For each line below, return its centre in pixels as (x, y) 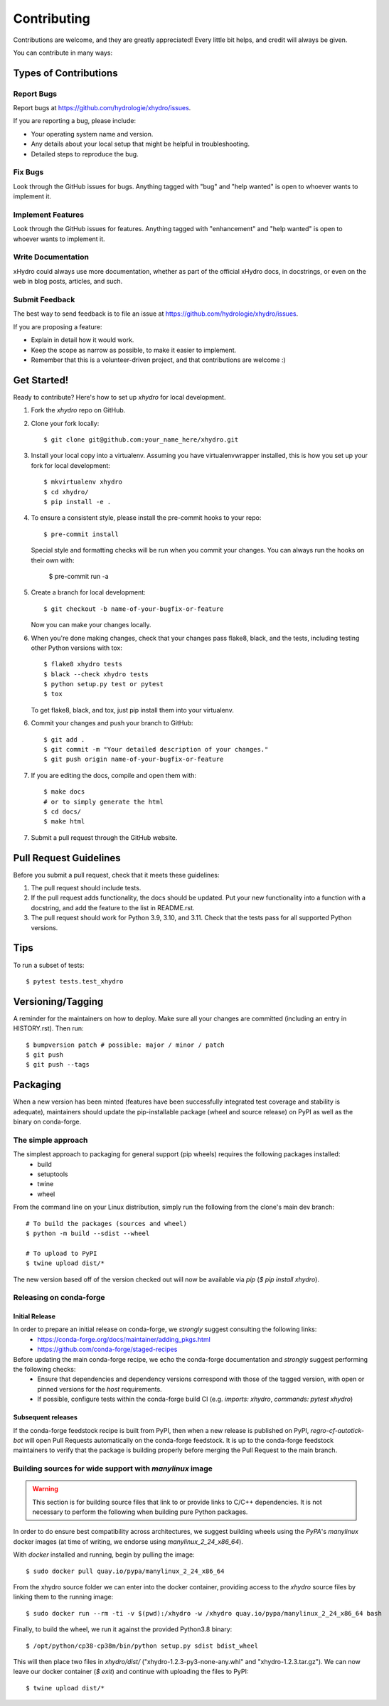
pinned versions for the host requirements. (100, 1389)
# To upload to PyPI (62, 1253)
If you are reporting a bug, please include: (75, 121)
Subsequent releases (46, 1417)
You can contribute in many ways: (63, 53)
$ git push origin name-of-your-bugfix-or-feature (134, 759)
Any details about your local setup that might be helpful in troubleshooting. (140, 144)
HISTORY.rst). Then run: (48, 1028)
